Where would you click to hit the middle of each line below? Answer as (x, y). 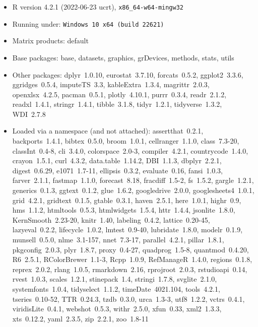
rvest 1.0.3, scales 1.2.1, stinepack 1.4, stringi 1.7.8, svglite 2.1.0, (115, 279)
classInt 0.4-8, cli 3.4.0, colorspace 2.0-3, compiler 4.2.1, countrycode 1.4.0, (130, 150)
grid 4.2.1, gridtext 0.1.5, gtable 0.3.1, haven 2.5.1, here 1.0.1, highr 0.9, (127, 200)
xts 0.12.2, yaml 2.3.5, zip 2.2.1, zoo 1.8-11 (80, 318)
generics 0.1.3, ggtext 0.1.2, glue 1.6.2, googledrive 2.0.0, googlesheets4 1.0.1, (133, 190)
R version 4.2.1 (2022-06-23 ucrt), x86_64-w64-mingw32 (98, 7)
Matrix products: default (50, 41)
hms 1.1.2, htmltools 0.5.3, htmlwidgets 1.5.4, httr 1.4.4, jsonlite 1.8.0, (124, 210)
